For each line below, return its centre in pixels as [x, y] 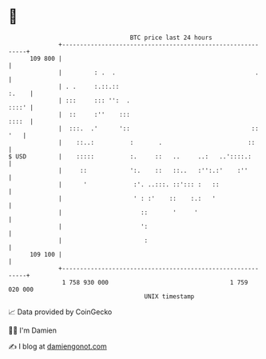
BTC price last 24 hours [171, 38]
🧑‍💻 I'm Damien [33, 330]
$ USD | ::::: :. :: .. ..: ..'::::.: [130, 156]
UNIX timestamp [169, 296]
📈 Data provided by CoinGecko [60, 312]
